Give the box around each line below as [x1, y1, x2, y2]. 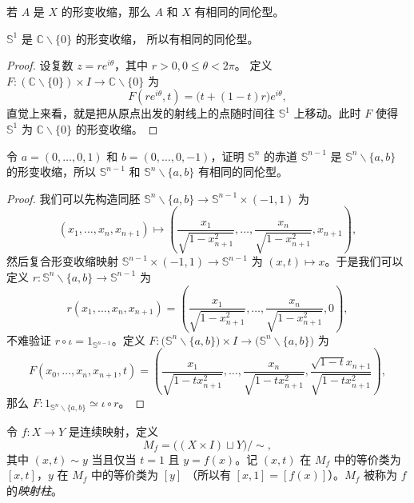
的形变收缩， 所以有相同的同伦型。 [75, 30, 259, 46]
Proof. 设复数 [6, 57, 74, 74]
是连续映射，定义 [68, 423, 158, 440]
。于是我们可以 [324, 253, 404, 269]
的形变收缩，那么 [61, 3, 151, 19]
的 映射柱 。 [6, 481, 62, 498]
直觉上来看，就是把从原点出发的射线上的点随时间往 [6, 105, 275, 122]
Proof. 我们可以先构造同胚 [6, 190, 141, 206]
